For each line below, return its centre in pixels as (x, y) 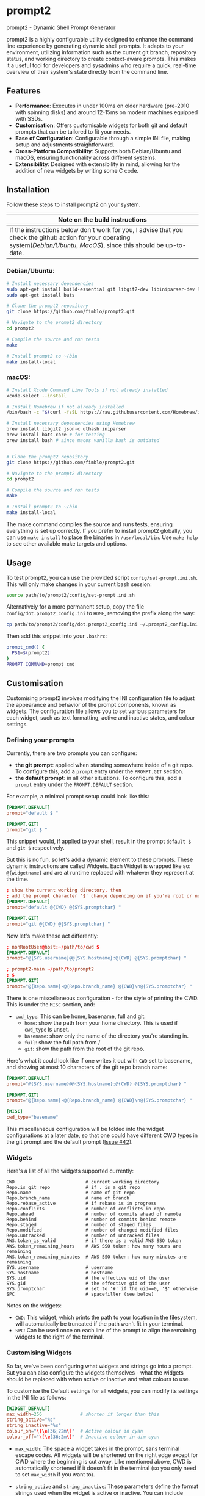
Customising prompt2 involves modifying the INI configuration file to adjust (101, 698)
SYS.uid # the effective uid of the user (88, 1278)
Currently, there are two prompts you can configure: (72, 753)
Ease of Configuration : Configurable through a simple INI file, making (103, 138)
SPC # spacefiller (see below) (80, 1295)
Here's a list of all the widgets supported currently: (70, 1171)
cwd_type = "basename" (33, 1118)
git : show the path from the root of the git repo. (84, 1049)
